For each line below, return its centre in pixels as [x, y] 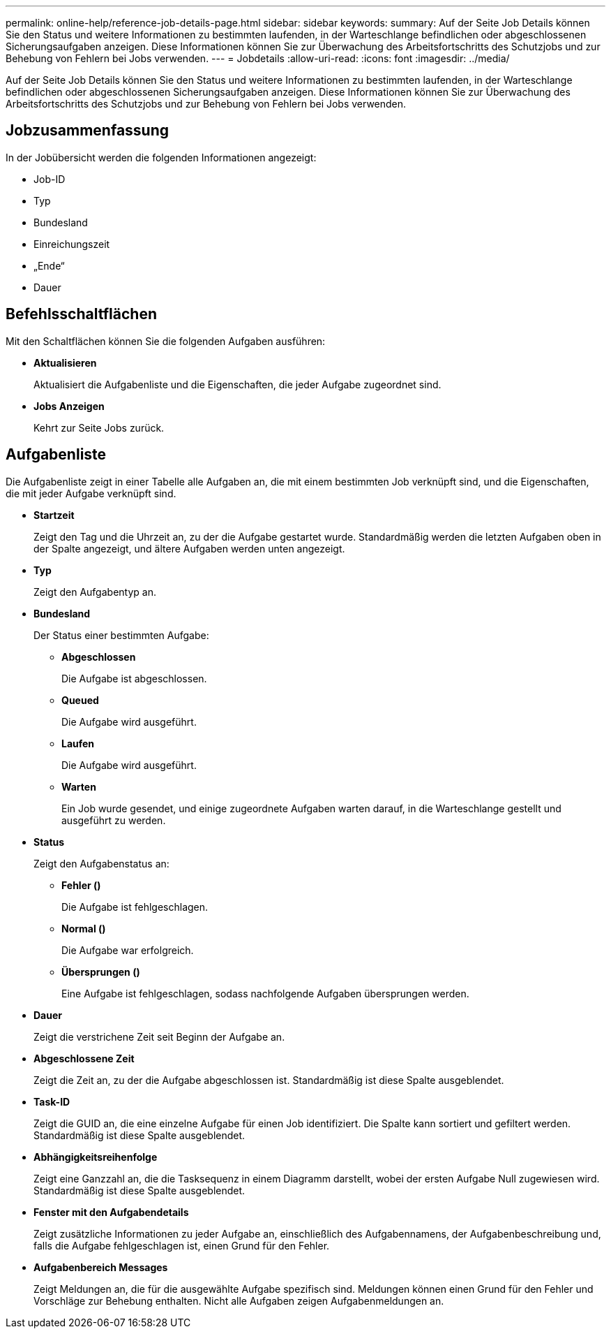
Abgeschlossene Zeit [84, 1058]
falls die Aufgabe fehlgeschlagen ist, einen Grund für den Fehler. [182, 1245]
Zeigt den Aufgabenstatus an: [101, 863]
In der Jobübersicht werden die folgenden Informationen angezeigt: [161, 157]
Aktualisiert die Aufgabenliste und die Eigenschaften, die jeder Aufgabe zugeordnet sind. [237, 384]
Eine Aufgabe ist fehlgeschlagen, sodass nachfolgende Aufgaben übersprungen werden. [265, 993]
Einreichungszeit [72, 244]
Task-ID [52, 1101]
